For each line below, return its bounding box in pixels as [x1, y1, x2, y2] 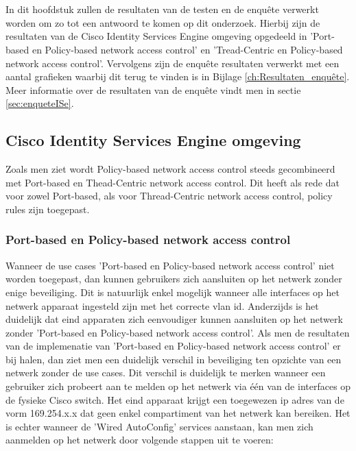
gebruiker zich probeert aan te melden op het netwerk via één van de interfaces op [5, 379, 351, 393]
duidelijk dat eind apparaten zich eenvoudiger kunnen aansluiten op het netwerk [5, 312, 343, 326]
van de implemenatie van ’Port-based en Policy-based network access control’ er [5, 339, 341, 353]
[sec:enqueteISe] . [5, 96, 74, 110]
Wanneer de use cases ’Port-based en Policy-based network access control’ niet [5, 258, 335, 272]
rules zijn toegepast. [5, 202, 90, 216]
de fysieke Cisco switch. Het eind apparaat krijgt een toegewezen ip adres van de [5, 392, 344, 406]
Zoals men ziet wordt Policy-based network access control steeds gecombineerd [5, 162, 335, 176]
